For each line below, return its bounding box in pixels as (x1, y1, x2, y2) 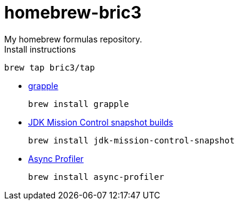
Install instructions (4, 44, 76, 54)
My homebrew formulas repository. (4, 33, 142, 44)
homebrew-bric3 (4, 2, 142, 23)
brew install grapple (28, 99, 129, 109)
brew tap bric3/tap (4, 62, 95, 72)
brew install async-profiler (28, 172, 164, 182)
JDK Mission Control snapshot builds (28, 117, 173, 127)
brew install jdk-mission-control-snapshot (28, 135, 235, 145)
